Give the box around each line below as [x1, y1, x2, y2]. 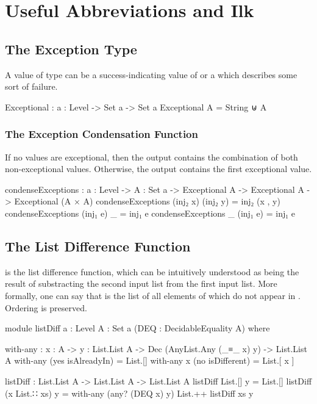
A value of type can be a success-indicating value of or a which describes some [5, 68, 297, 81]
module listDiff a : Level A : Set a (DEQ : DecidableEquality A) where [5, 322, 270, 334]
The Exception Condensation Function [5, 126, 198, 142]
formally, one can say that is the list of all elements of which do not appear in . [5, 289, 301, 301]
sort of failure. [5, 80, 58, 93]
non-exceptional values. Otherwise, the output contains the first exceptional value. [5, 162, 312, 175]
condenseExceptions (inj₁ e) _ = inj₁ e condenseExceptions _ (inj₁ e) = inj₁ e [5, 206, 295, 219]
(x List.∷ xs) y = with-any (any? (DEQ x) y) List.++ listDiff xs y [5, 386, 254, 399]
